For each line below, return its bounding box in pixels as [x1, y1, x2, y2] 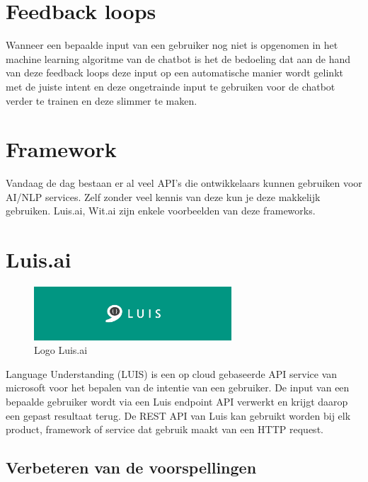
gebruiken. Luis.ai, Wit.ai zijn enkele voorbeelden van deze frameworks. [6, 203, 316, 218]
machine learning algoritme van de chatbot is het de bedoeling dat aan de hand [6, 51, 351, 66]
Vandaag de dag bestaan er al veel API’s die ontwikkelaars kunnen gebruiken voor [6, 176, 362, 190]
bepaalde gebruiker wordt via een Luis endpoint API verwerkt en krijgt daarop [6, 394, 348, 409]
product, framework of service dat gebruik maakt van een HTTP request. [6, 422, 323, 437]
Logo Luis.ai [34, 343, 88, 357]
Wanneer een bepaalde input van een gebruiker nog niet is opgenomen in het [6, 38, 338, 52]
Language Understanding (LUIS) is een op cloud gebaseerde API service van [6, 366, 338, 381]
